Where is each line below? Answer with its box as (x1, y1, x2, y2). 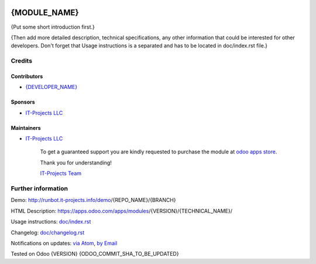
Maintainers (11, 124, 41, 131)
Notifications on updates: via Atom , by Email (11, 239, 118, 246)
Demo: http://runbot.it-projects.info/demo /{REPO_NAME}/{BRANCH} (11, 197, 176, 204)
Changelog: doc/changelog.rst (11, 229, 85, 236)
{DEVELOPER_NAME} (25, 84, 78, 91)
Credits (11, 57, 32, 65)
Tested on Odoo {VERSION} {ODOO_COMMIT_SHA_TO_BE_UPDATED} (11, 251, 179, 258)
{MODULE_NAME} (11, 8, 79, 18)
